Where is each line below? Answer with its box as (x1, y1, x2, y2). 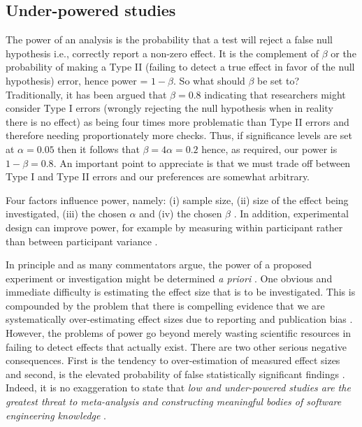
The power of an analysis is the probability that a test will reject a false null (6, 32, 333, 47)
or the (331, 45, 356, 60)
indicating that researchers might (204, 87, 346, 101)
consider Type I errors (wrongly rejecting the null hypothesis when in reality (6, 101, 333, 115)
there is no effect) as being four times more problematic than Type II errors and (6, 114, 349, 129)
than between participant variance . (6, 233, 158, 248)
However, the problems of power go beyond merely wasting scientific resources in (6, 326, 352, 340)
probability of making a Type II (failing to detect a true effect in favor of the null (6, 59, 355, 74)
